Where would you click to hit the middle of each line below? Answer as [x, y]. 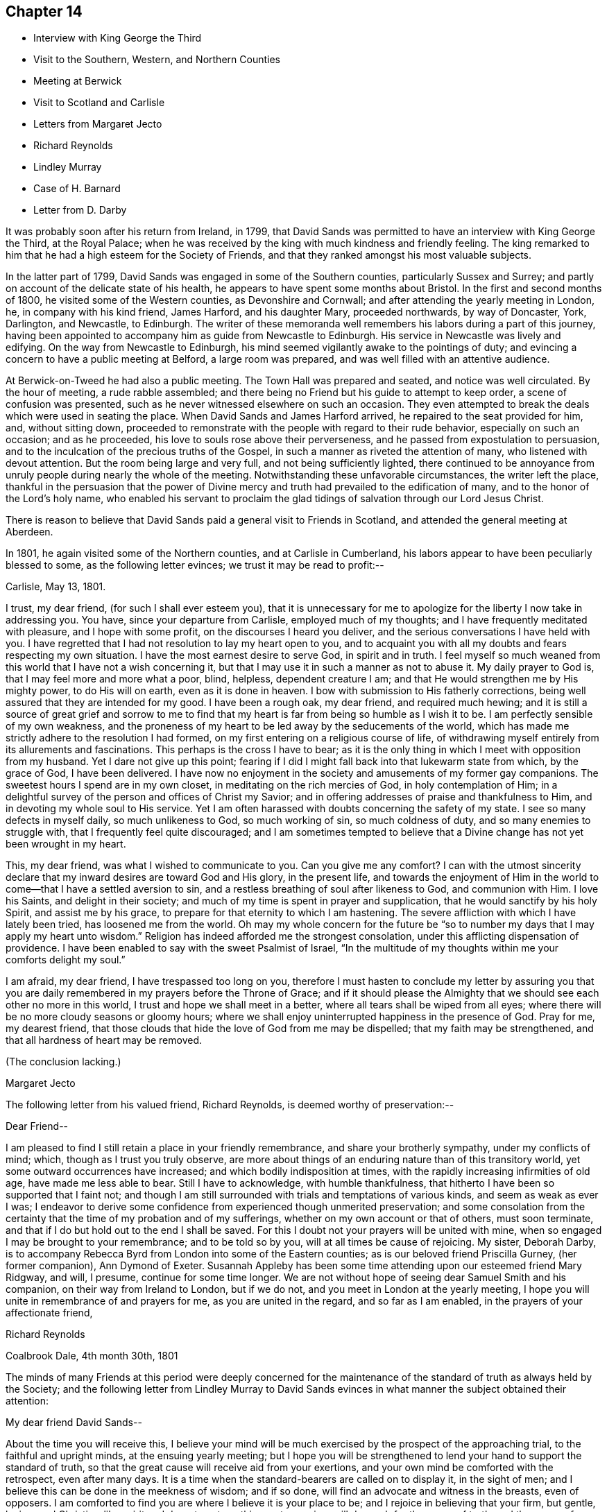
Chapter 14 [44, 11]
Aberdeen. [29, 532]
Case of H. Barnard [77, 189]
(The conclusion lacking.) [63, 1062]
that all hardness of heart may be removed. [104, 1040]
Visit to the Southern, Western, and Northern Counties [157, 60]
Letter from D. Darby [80, 210]
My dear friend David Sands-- [74, 1423]
